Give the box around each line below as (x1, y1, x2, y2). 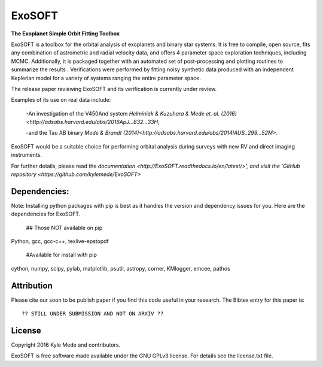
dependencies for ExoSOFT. (11, 210, 81, 218)
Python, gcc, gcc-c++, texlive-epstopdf (11, 238, 109, 245)
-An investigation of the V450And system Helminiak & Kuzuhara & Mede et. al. (26, 110, 220, 117)
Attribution (11, 280, 53, 290)
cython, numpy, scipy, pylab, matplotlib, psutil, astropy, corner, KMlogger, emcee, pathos (11, 265, 230, 272)
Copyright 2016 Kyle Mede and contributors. (11, 341, 121, 348)
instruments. (11, 151, 42, 159)
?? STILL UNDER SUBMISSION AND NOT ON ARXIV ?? (22, 310, 164, 317)
